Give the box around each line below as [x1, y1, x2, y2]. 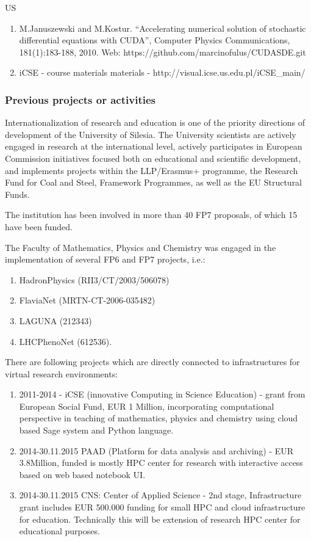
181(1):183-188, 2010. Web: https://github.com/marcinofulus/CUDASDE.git [19, 45, 306, 58]
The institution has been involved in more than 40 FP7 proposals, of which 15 [5, 208, 298, 221]
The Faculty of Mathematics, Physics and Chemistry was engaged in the [5, 241, 276, 253]
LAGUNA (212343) [19, 314, 92, 327]
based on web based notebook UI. [19, 468, 146, 481]
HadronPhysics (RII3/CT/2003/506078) [19, 273, 170, 286]
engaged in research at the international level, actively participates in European [5, 140, 302, 153]
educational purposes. [19, 525, 100, 537]
